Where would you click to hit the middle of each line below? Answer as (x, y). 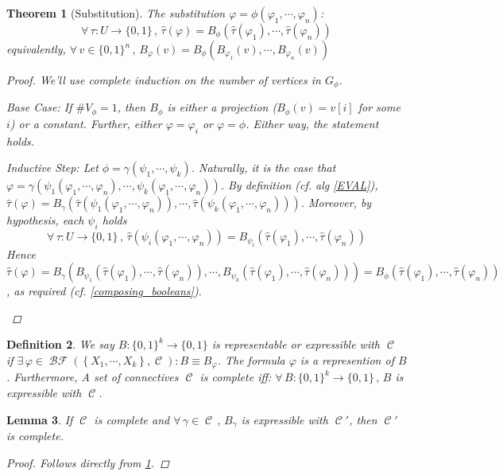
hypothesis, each (45, 220)
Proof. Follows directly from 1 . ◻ (88, 462)
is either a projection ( (222, 107)
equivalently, (36, 49)
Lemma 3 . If (40, 419)
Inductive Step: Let (52, 168)
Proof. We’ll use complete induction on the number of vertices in (164, 80)
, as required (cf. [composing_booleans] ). (104, 291)
